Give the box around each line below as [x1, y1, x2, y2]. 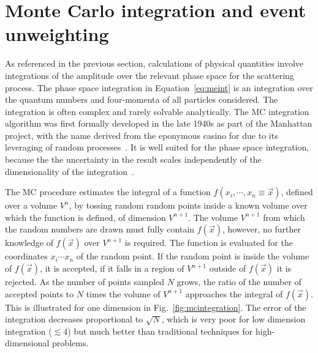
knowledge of [5, 236, 53, 249]
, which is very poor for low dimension [161, 313, 306, 325]
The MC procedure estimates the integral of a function [5, 185, 211, 198]
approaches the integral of [185, 287, 283, 300]
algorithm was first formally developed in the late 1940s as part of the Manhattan [5, 117, 312, 130]
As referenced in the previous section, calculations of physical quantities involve [5, 57, 304, 70]
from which [263, 210, 305, 223]
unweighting [5, 21, 109, 46]
